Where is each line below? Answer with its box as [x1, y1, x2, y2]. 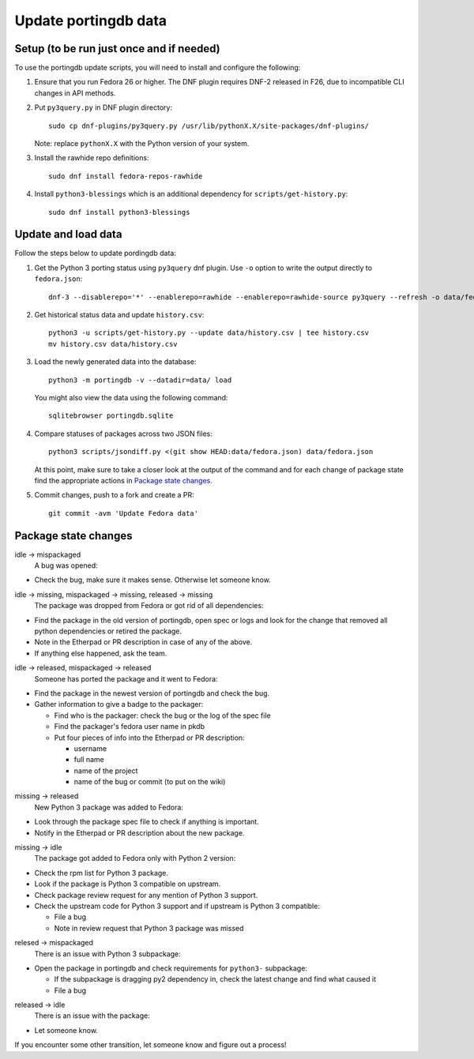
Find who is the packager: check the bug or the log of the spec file [54, 711, 272, 720]
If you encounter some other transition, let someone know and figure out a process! [14, 1040, 288, 1050]
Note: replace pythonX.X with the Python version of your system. [34, 139, 250, 148]
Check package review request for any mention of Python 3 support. [34, 890, 258, 899]
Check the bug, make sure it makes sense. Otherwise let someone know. [34, 575, 272, 584]
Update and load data [14, 227, 122, 241]
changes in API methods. [34, 88, 116, 98]
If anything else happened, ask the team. [34, 648, 167, 658]
